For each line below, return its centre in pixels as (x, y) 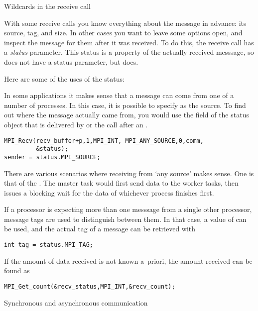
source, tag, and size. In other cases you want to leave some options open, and (123, 33)
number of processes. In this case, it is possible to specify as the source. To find (125, 105)
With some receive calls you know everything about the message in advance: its (125, 23)
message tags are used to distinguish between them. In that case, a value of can (125, 219)
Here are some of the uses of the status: (64, 78)
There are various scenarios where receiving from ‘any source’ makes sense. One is (129, 173)
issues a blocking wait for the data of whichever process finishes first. (109, 192)
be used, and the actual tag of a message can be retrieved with (100, 229)
